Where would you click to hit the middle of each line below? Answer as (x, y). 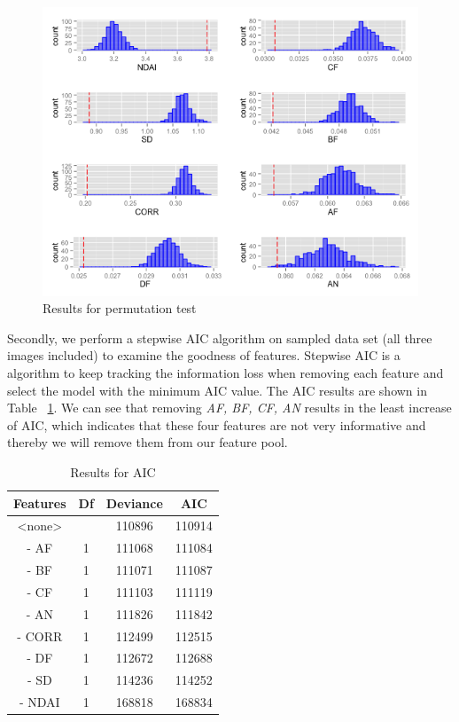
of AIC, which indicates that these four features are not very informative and (217, 424)
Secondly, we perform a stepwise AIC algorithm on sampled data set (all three (220, 337)
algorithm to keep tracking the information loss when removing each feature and (226, 372)
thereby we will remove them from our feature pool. (148, 442)
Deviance (134, 502)
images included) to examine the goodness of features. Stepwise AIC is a (204, 355)
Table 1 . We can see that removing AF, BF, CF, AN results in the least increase (229, 408)
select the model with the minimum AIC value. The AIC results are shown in (217, 390)
